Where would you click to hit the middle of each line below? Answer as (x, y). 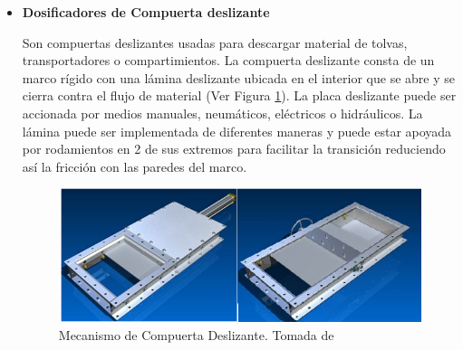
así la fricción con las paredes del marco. (135, 166)
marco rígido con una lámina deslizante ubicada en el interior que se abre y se (238, 77)
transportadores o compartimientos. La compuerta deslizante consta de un (228, 60)
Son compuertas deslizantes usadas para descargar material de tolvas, (215, 42)
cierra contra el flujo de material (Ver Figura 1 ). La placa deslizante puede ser (239, 95)
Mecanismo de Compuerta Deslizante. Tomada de (196, 334)
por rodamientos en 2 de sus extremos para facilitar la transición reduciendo (234, 149)
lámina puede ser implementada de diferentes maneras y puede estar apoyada (237, 131)
